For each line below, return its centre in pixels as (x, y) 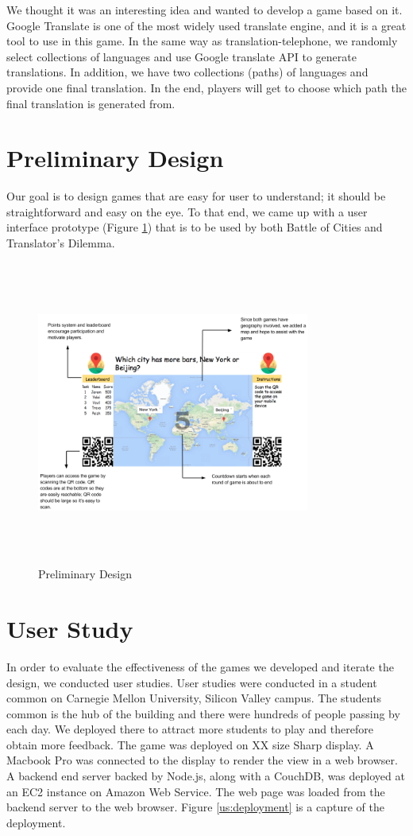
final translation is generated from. (91, 103)
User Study (70, 628)
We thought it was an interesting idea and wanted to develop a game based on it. (205, 10)
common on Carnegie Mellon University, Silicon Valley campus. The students (194, 698)
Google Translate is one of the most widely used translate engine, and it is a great (206, 25)
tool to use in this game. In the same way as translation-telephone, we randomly (202, 41)
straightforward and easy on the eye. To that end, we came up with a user (187, 211)
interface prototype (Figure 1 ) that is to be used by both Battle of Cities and (195, 227)
